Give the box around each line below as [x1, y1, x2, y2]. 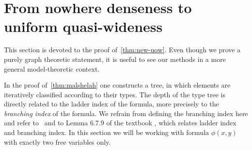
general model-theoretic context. [4, 63, 100, 74]
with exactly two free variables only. [4, 136, 111, 147]
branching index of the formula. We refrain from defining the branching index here [4, 108, 248, 118]
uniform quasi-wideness [4, 16, 163, 36]
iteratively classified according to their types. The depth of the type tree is [4, 89, 226, 99]
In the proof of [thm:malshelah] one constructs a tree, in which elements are [4, 80, 231, 90]
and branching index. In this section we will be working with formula [4, 127, 209, 137]
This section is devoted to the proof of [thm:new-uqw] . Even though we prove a [4, 45, 241, 55]
